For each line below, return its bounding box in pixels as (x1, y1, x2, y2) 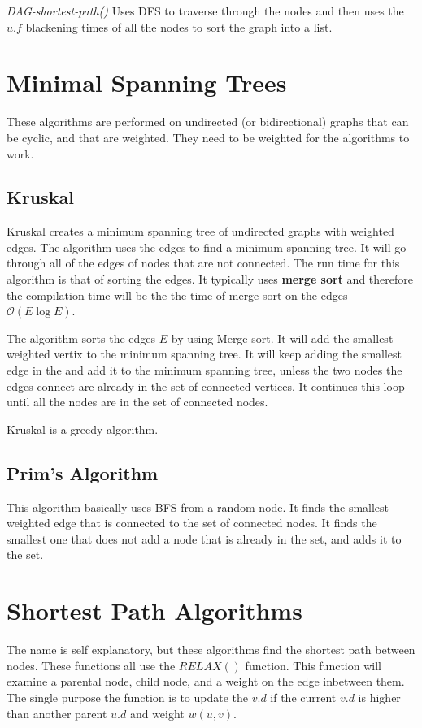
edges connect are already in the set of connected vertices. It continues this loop (7, 377, 405, 394)
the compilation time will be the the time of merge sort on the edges (7, 286, 348, 303)
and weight (129, 704, 185, 721)
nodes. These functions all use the (7, 656, 176, 674)
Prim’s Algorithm (7, 460, 159, 485)
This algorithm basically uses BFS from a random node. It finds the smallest (7, 498, 389, 515)
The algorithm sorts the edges (7, 329, 156, 346)
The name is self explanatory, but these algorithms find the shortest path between (7, 641, 415, 658)
